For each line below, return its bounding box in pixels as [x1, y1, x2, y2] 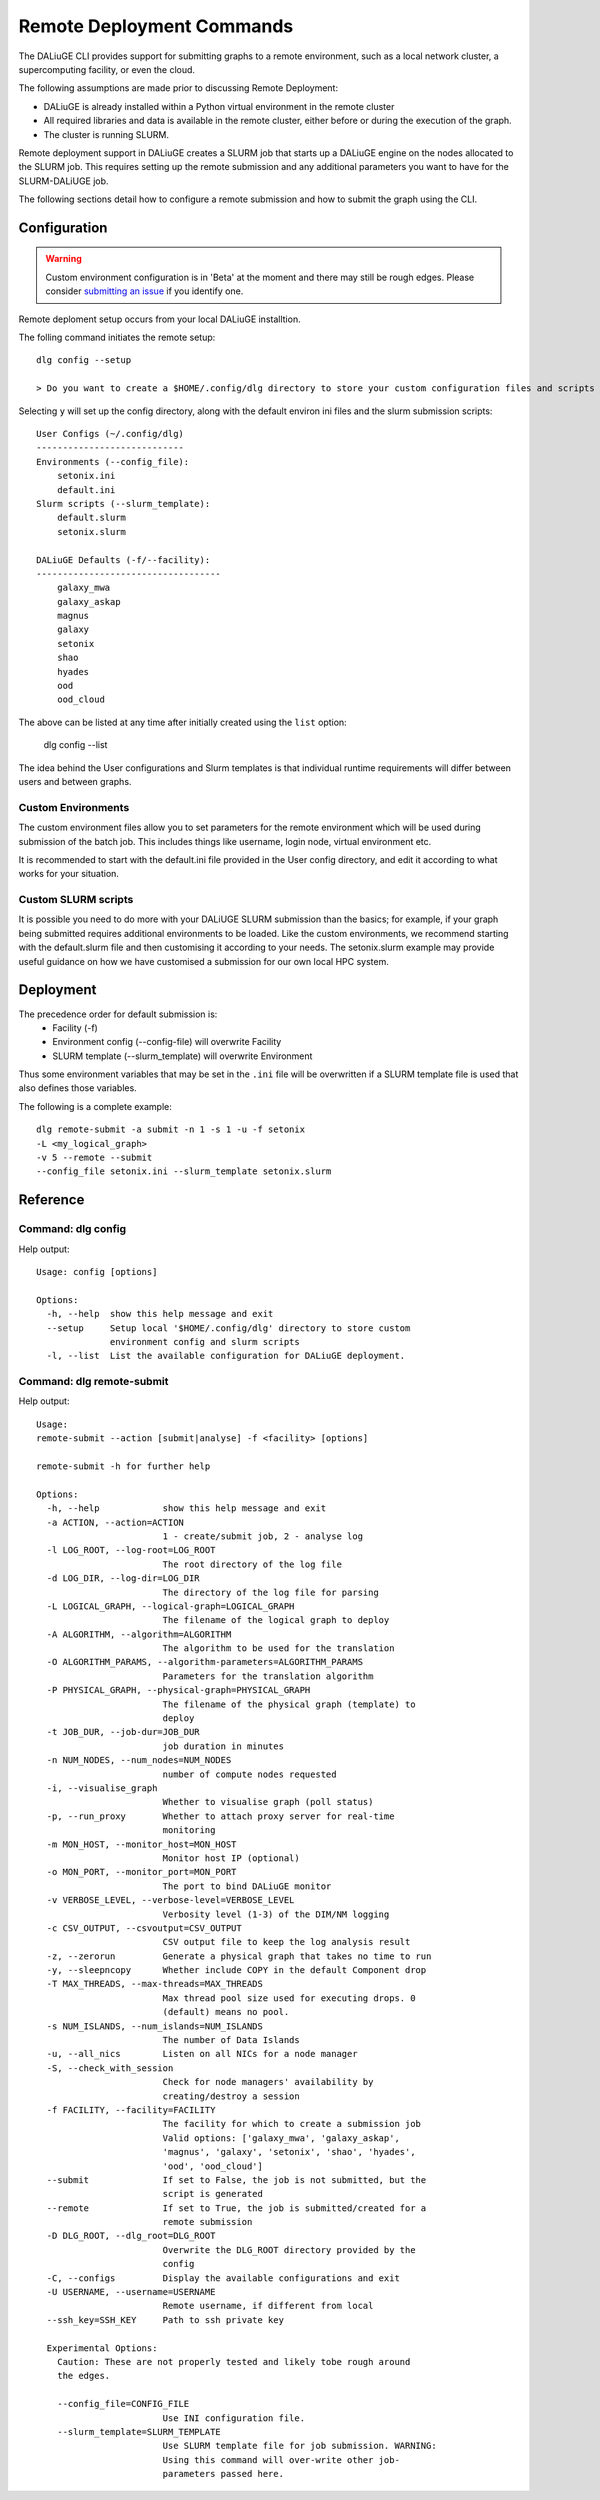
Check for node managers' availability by [162, 2076, 374, 2088]
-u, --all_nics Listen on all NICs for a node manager [46, 2048, 359, 2060]
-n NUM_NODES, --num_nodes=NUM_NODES [46, 1755, 232, 1766]
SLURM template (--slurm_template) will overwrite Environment [52, 1050, 313, 1062]
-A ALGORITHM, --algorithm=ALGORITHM [46, 1628, 232, 1640]
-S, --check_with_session [46, 2062, 174, 2074]
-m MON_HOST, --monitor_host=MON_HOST [46, 1838, 237, 1850]
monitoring [162, 1825, 216, 1836]
